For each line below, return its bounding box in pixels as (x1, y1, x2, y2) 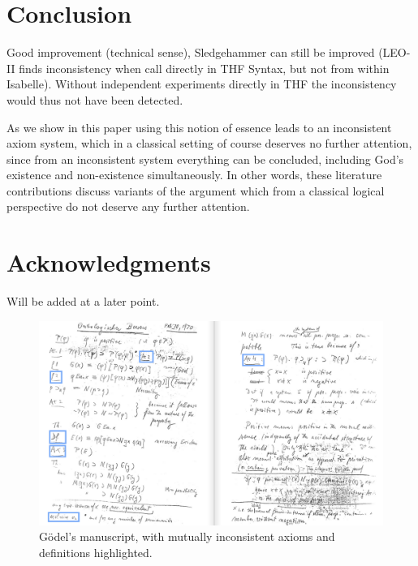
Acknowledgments (6, 246, 211, 279)
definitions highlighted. (39, 543, 153, 560)
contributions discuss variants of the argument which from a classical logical (6, 182, 385, 199)
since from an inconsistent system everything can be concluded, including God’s (6, 150, 404, 167)
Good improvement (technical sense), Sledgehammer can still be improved (6, 44, 375, 61)
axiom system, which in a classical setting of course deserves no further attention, (6, 135, 412, 152)
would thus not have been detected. (6, 91, 183, 108)
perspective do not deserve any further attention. (6, 198, 250, 215)
